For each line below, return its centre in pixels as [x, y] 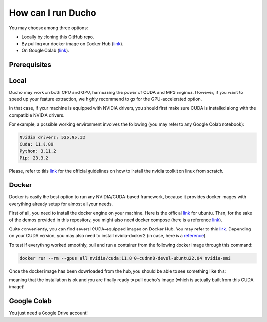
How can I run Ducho [53, 13]
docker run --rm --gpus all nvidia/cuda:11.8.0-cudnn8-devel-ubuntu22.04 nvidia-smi [125, 258]
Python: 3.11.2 [38, 151]
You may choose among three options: [48, 28]
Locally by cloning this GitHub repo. [58, 37]
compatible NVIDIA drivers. [37, 115]
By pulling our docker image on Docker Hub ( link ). [72, 44]
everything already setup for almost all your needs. [61, 204]
